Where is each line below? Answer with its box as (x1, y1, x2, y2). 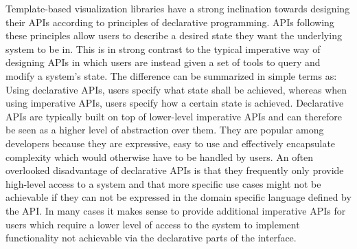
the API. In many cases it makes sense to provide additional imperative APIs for (5, 203, 346, 217)
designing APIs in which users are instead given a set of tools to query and (5, 55, 321, 69)
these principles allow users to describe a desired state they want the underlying (5, 28, 342, 43)
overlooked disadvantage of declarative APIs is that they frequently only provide (5, 163, 344, 177)
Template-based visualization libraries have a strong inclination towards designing (5, 1, 350, 15)
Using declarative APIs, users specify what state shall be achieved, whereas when (5, 82, 347, 96)
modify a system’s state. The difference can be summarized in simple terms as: (5, 68, 337, 83)
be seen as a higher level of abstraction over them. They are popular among (5, 122, 324, 137)
